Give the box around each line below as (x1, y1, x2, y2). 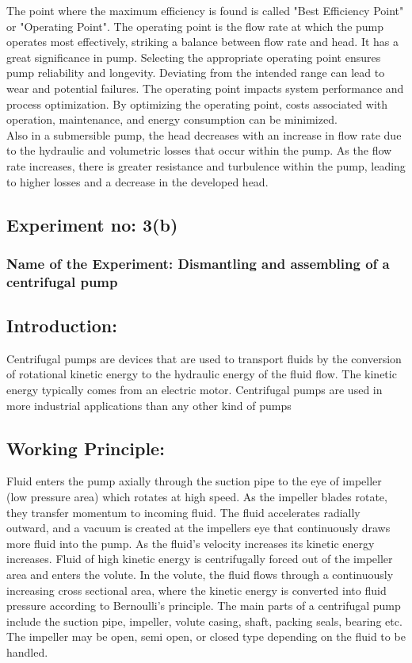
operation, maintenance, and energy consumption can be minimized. (6, 111, 338, 128)
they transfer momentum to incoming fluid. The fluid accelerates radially (6, 504, 360, 520)
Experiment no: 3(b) (6, 212, 178, 236)
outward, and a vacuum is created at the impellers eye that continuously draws (6, 519, 391, 536)
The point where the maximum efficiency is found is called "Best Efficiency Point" (6, 2, 404, 18)
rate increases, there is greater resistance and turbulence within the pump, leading (6, 157, 406, 174)
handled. (6, 643, 48, 660)
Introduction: (6, 313, 117, 338)
